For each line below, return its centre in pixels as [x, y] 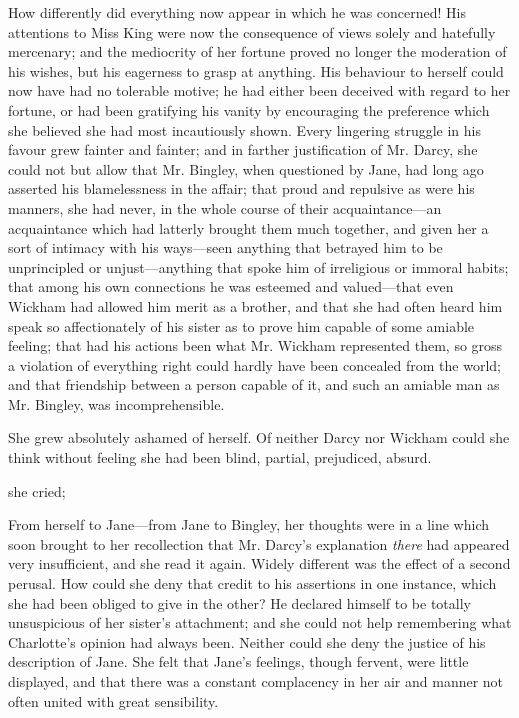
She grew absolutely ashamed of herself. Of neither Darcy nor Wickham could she [259, 437]
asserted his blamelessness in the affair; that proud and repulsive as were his [241, 188]
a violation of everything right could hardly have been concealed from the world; [254, 364]
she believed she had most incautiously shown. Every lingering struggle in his [244, 129]
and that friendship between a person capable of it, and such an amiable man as [254, 384]
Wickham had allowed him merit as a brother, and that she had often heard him [255, 305]
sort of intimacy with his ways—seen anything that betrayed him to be [225, 247]
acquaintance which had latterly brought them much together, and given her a [248, 227]
